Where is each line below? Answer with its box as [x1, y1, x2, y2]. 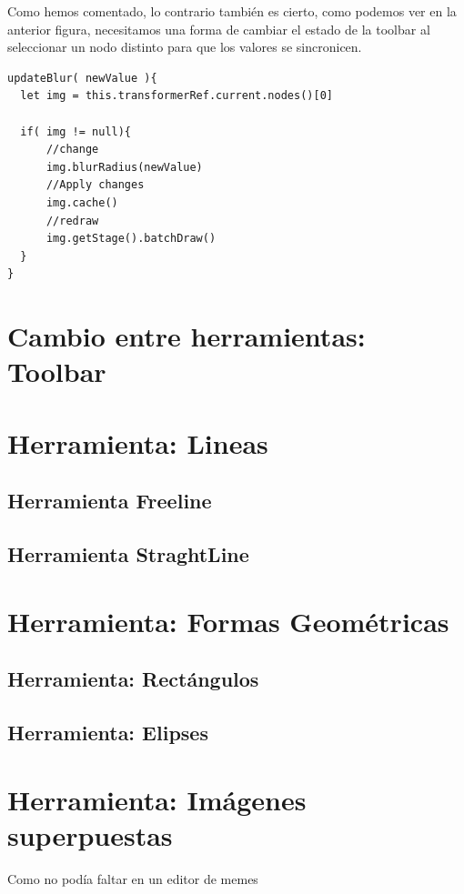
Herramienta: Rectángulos [7, 665, 259, 693]
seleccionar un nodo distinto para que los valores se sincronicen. [7, 37, 362, 56]
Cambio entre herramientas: [7, 317, 366, 355]
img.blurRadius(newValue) [45, 160, 203, 174]
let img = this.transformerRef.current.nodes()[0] [20, 89, 333, 103]
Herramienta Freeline [7, 487, 212, 515]
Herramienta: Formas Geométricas [7, 602, 449, 639]
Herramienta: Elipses [7, 718, 208, 746]
